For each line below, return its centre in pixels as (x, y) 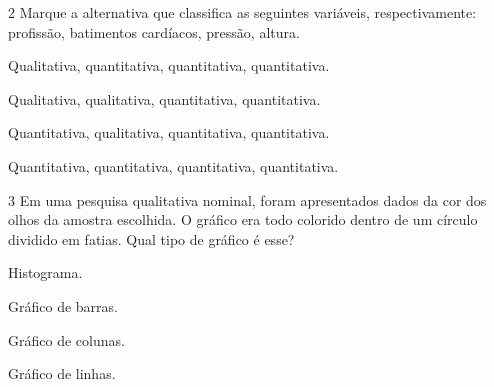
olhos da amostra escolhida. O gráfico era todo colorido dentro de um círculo (243, 219)
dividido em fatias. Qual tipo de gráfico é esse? (151, 238)
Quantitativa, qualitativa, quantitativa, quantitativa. (169, 132)
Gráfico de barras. (63, 305)
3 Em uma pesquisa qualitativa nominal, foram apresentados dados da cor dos (247, 199)
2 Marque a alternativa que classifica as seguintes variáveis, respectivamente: (242, 12)
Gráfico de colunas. (66, 339)
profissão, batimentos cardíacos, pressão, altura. (154, 31)
